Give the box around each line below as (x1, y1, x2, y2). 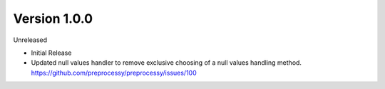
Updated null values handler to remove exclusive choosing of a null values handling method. (31, 58, 302, 67)
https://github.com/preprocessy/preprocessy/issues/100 (31, 68, 197, 77)
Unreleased (13, 36, 48, 44)
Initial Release (31, 48, 72, 57)
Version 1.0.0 (13, 11, 93, 26)
